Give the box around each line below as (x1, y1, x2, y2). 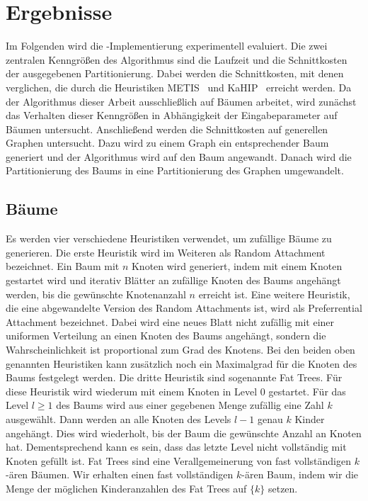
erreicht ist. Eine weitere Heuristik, (198, 286, 350, 301)
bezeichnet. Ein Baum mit (6, 259, 120, 274)
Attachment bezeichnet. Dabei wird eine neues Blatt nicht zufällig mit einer (6, 314, 335, 329)
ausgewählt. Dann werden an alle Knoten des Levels (6, 411, 231, 426)
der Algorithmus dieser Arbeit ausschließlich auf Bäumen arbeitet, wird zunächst (6, 94, 357, 108)
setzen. (268, 480, 298, 495)
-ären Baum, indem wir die (241, 467, 359, 482)
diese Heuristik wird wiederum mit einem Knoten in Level (6, 383, 258, 398)
